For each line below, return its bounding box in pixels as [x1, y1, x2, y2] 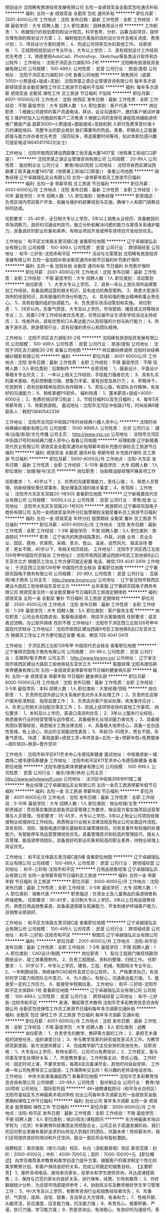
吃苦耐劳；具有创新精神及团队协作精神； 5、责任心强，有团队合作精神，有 [5, 384, 156, 390]
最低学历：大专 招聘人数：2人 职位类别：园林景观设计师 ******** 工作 [10, 23, 154, 29]
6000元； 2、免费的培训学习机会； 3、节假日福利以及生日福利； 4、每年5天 [5, 396, 160, 402]
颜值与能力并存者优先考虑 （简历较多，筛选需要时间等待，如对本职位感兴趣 [5, 133, 157, 139]
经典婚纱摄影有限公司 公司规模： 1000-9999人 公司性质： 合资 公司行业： [5, 425, 155, 431]
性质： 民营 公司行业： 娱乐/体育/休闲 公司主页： [9, 770, 108, 776]
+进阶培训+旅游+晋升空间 [5, 741, 57, 747]
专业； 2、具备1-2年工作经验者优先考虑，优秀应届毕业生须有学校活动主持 [5, 312, 153, 318]
